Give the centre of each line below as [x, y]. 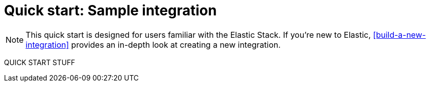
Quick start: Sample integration [111, 10]
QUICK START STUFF [40, 62]
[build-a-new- [399, 35]
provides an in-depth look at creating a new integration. [176, 44]
